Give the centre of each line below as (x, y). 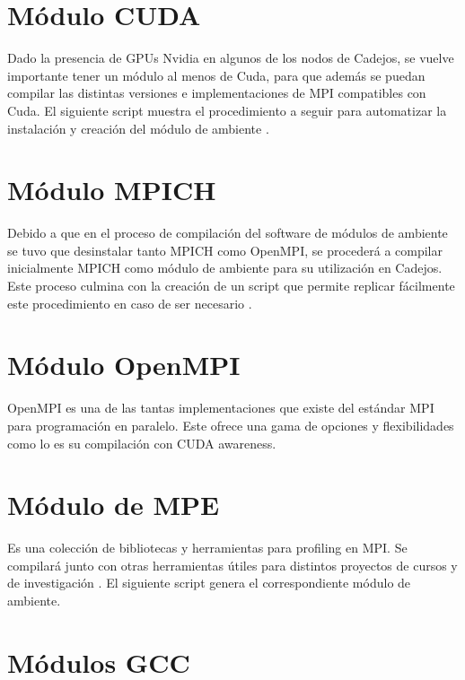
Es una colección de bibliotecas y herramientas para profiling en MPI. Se (207, 548)
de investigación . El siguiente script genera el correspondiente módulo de (209, 583)
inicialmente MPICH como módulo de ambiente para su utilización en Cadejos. (225, 268)
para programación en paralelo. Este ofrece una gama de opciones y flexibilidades (231, 425)
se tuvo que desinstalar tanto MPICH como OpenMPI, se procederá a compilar (225, 250)
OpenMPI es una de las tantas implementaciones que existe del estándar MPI (221, 408)
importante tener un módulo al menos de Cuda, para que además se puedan (216, 75)
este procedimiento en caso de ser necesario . (130, 303)
